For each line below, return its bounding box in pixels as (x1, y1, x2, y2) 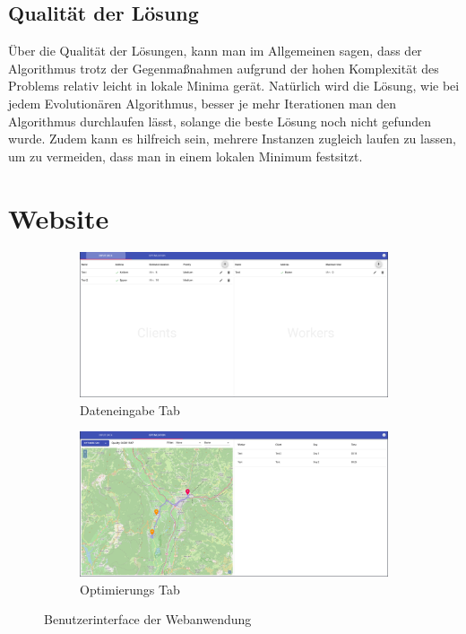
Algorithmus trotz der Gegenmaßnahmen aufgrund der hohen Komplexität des (8, 58, 439, 77)
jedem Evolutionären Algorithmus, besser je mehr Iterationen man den (8, 93, 397, 112)
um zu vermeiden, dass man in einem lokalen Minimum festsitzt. (8, 146, 363, 165)
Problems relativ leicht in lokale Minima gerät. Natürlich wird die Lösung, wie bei (8, 76, 460, 95)
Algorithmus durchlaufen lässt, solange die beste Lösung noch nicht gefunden (8, 111, 432, 130)
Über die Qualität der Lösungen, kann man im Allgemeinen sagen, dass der (8, 41, 422, 60)
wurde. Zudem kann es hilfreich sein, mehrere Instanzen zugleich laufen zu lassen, (8, 129, 456, 148)
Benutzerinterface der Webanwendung (44, 610, 252, 629)
